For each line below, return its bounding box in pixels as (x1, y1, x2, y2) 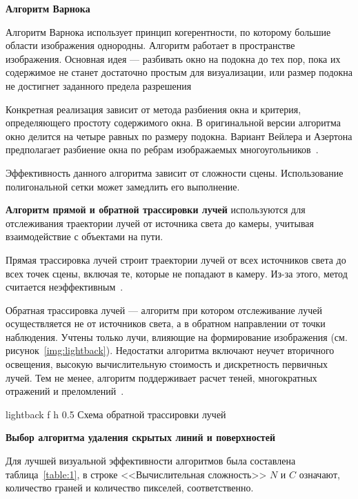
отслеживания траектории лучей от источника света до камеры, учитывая (6, 215, 314, 230)
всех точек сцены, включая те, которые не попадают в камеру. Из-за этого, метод (6, 266, 348, 280)
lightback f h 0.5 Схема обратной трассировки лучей (6, 407, 226, 421)
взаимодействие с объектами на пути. (6, 229, 163, 244)
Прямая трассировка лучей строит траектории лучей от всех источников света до (6, 252, 346, 266)
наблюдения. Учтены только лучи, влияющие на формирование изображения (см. (6, 329, 348, 344)
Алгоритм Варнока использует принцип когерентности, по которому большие (6, 24, 331, 39)
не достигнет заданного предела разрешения (6, 78, 192, 92)
